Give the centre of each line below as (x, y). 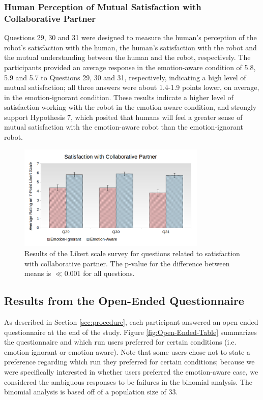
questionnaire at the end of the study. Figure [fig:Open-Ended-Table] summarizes (130, 332)
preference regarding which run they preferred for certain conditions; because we (129, 362)
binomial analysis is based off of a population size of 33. (91, 392)
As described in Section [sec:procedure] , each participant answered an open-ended (131, 322)
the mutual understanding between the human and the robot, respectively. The (127, 57)
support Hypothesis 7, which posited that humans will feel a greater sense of (123, 117)
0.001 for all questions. (99, 273)
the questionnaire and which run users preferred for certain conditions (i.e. (120, 342)
